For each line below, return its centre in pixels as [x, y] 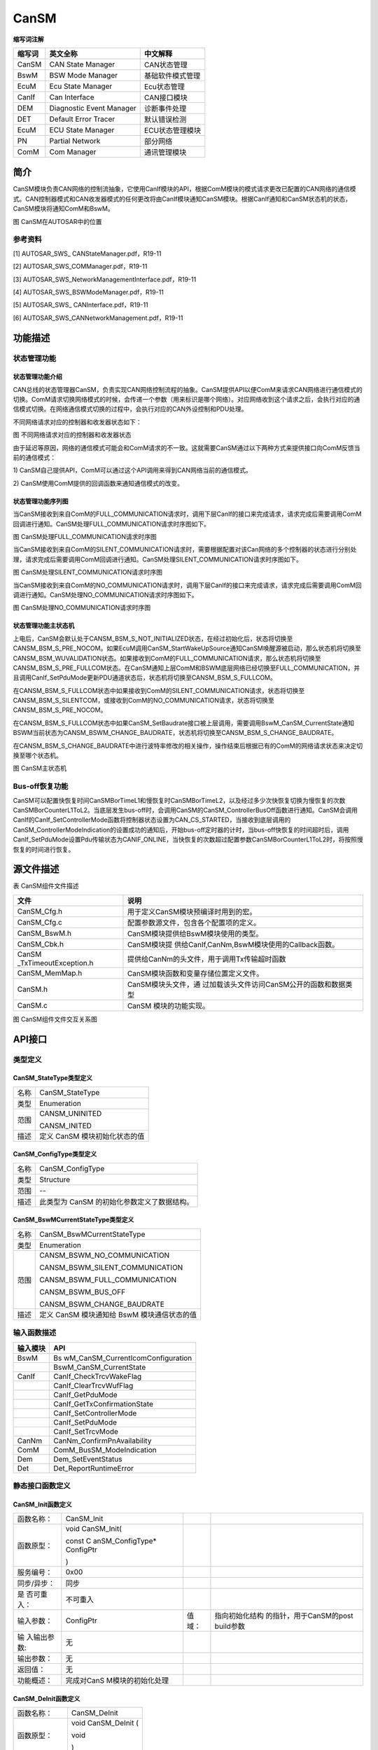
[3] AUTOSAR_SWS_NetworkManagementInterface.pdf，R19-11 [105, 279]
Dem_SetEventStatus [88, 1459]
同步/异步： [36, 1583]
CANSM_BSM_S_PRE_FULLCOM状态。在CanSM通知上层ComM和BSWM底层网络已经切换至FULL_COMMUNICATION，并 [187, 668]
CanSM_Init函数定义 [43, 1504]
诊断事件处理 [165, 108]
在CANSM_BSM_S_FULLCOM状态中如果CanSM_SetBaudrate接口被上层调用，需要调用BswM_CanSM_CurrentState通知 [184, 723]
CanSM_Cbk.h [41, 944]
